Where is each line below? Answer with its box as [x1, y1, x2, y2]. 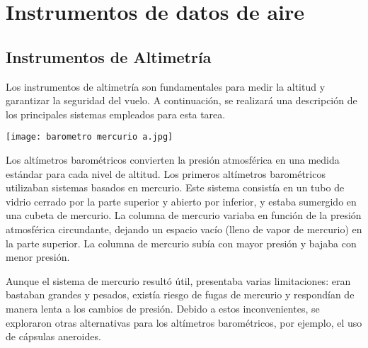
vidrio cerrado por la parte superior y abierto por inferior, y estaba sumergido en [6, 193, 357, 208]
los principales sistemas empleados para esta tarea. [6, 106, 226, 121]
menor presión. [6, 249, 70, 264]
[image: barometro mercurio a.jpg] [6, 132, 173, 142]
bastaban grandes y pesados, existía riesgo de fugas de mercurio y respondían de [6, 287, 355, 302]
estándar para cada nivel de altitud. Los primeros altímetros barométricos [6, 166, 326, 181]
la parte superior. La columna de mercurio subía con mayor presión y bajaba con [6, 235, 357, 250]
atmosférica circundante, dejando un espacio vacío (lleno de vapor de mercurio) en [6, 221, 362, 236]
